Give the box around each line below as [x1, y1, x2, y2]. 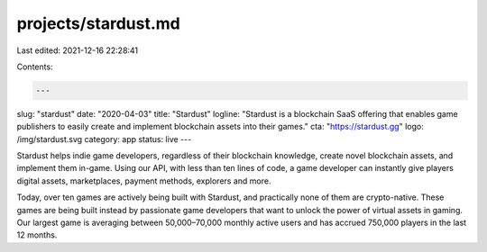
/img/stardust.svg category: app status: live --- [16, 133, 192, 144]
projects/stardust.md [16, 13, 180, 33]
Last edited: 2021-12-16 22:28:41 [16, 45, 139, 56]
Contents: [16, 61, 53, 72]
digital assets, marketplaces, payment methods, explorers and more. [16, 175, 271, 186]
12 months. [16, 229, 58, 240]
